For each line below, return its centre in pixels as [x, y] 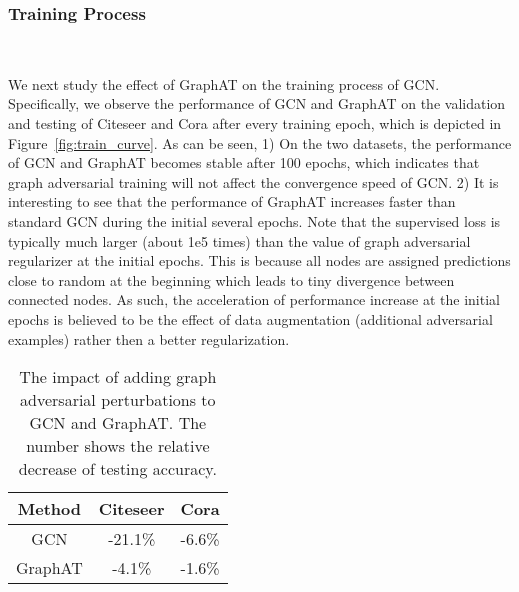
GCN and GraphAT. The [118, 423]
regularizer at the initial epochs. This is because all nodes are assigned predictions [259, 260]
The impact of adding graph [118, 377]
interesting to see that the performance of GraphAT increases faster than [232, 201]
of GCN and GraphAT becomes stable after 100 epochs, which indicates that [244, 162]
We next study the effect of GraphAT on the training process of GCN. [224, 83]
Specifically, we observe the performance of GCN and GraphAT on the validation [257, 103]
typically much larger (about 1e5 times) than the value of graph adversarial [239, 240]
